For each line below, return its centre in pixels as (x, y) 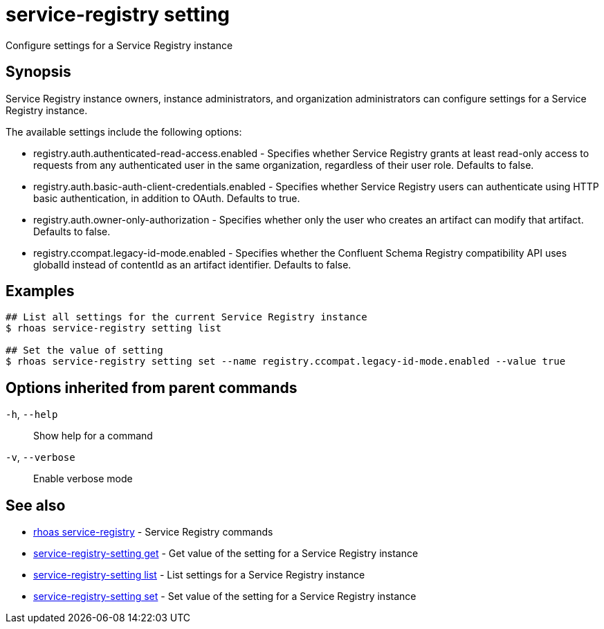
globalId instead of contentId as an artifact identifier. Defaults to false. (192, 264)
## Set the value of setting (84, 350)
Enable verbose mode (83, 479)
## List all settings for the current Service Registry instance (186, 317)
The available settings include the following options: (124, 131)
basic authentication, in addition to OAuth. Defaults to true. (167, 198)
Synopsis (38, 72)
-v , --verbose (40, 457)
